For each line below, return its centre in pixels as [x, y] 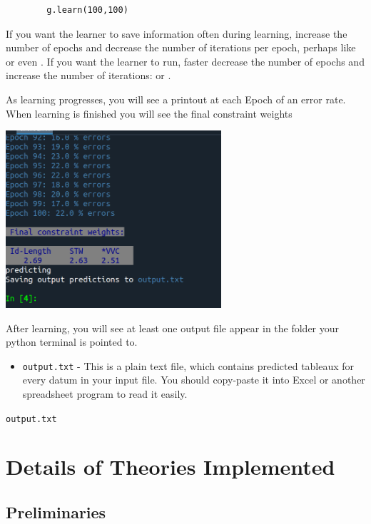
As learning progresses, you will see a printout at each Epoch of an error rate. [176, 99]
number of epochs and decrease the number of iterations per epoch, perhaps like [181, 47]
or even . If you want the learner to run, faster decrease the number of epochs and [185, 61]
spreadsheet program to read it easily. [105, 393]
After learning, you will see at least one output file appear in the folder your [173, 328]
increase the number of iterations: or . [88, 75]
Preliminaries [56, 512]
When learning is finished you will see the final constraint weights [149, 113]
